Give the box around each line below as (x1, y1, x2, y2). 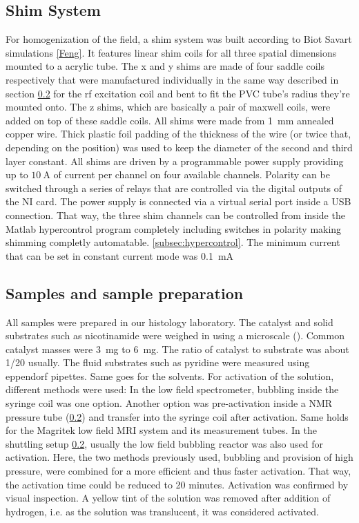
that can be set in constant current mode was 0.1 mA (6, 248, 234, 263)
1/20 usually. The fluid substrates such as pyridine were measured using (6, 355, 310, 370)
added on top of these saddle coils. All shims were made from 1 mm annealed (6, 113, 334, 127)
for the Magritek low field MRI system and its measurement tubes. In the (6, 423, 317, 437)
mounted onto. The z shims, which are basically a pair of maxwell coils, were (6, 99, 331, 114)
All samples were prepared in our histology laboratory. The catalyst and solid (6, 314, 333, 329)
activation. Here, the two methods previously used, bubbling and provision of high (6, 450, 353, 464)
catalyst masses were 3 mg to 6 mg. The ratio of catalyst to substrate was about (6, 341, 349, 356)
